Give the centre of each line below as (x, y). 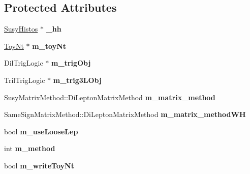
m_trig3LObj (77, 80)
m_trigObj (71, 63)
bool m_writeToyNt (39, 165)
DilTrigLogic (24, 63)
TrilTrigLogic (25, 80)
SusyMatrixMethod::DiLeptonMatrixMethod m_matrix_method (110, 97)
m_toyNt (49, 46)
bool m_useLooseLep (41, 131)
